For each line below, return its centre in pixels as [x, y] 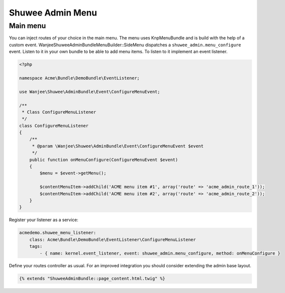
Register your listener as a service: [44, 220]
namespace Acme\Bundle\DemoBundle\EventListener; [79, 78]
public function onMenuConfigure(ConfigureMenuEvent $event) [104, 160]
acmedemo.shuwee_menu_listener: [58, 233]
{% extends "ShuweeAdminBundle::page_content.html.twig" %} [92, 279]
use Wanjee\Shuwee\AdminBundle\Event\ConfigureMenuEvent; [90, 92]
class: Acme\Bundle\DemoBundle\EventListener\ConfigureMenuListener [113, 240]
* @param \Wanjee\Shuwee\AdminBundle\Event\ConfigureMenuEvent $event [118, 146]
